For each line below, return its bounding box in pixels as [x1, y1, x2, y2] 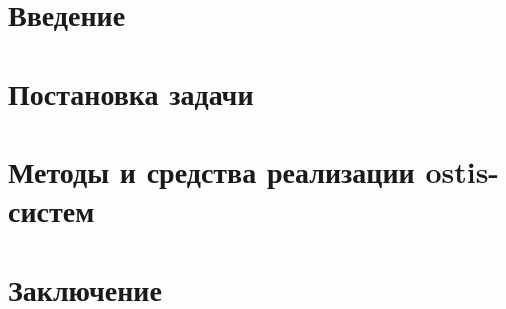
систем [8, 190, 95, 231]
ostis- [425, 150, 500, 191]
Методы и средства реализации [8, 150, 415, 191]
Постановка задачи [8, 72, 254, 113]
